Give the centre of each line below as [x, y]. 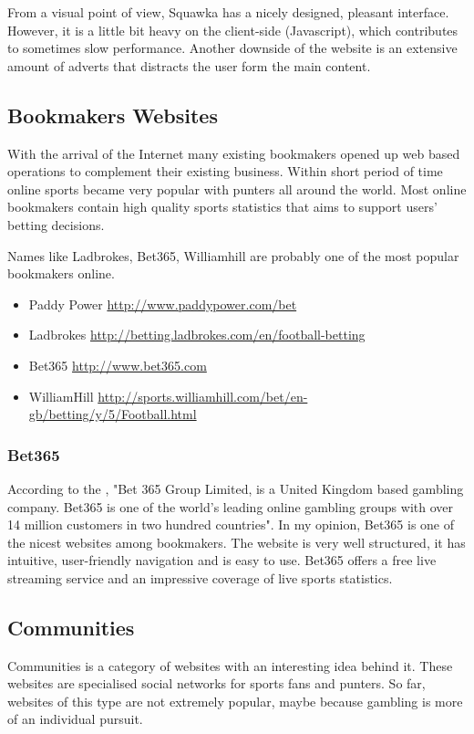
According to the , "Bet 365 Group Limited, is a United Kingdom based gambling [236, 488]
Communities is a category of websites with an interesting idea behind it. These [230, 665]
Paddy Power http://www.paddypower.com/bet [163, 304]
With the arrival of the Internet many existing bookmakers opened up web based [234, 153]
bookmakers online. [61, 273]
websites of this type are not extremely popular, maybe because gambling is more [235, 701]
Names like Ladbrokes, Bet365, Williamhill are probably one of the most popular [233, 255]
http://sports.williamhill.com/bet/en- [203, 396]
